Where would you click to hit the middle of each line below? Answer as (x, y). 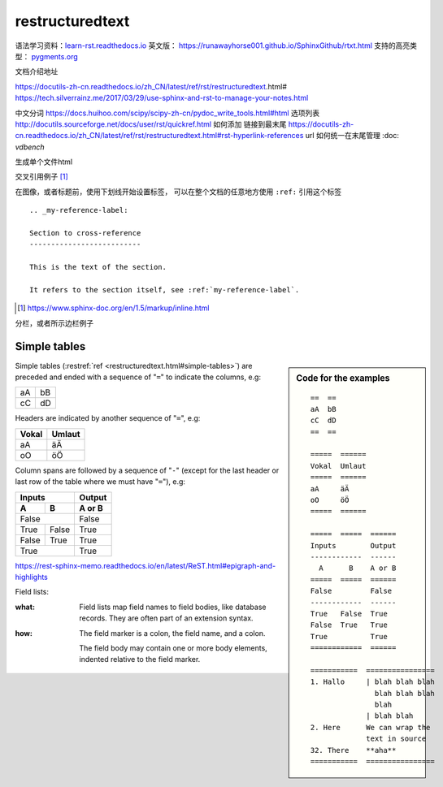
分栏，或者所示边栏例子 (54, 323)
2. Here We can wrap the (370, 727)
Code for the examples (343, 378)
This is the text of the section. (98, 267)
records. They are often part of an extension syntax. (166, 618)
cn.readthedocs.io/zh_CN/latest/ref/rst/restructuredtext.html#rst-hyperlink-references (159, 136)
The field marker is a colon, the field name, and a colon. (172, 633)
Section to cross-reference (85, 233)
